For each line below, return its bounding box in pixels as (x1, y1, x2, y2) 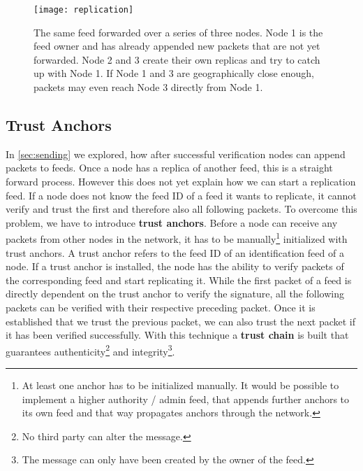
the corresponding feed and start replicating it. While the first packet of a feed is (6, 272, 352, 287)
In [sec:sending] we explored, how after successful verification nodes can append (6, 146, 346, 161)
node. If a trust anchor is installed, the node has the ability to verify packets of (6, 259, 344, 274)
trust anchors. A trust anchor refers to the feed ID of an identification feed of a (6, 245, 344, 260)
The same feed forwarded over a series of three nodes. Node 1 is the (34, 24, 323, 39)
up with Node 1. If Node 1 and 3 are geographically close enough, (34, 66, 314, 80)
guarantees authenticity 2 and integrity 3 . (6, 342, 175, 358)
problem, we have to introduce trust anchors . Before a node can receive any (6, 215, 338, 230)
